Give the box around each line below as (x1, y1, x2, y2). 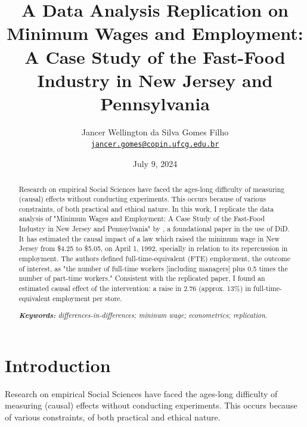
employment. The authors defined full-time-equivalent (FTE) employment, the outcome (18, 253, 291, 264)
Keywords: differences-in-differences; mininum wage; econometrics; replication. (18, 310, 268, 321)
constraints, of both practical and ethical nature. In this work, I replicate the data (18, 203, 274, 213)
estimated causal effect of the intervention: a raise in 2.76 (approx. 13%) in (18, 283, 252, 293)
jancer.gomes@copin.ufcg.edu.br (91, 140, 219, 149)
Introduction (5, 352, 111, 377)
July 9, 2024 (132, 157, 178, 170)
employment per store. (52, 293, 122, 303)
